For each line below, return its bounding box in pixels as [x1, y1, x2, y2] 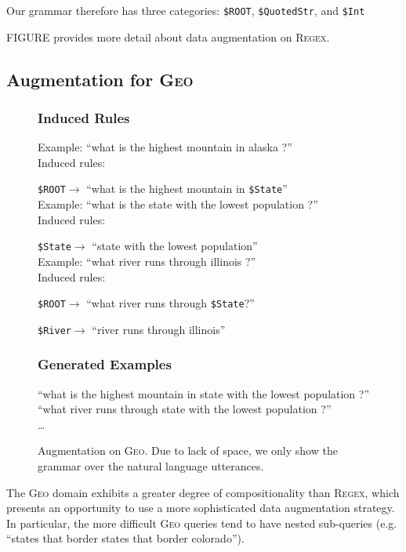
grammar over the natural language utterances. [38, 458, 264, 474]
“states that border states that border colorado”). [6, 530, 245, 547]
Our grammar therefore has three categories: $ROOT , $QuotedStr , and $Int [6, 2, 365, 18]
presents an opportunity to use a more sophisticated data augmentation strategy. [6, 499, 395, 516]
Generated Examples [38, 354, 172, 374]
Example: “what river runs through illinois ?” [38, 252, 256, 269]
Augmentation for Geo [6, 67, 194, 91]
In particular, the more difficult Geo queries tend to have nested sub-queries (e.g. [6, 514, 397, 531]
